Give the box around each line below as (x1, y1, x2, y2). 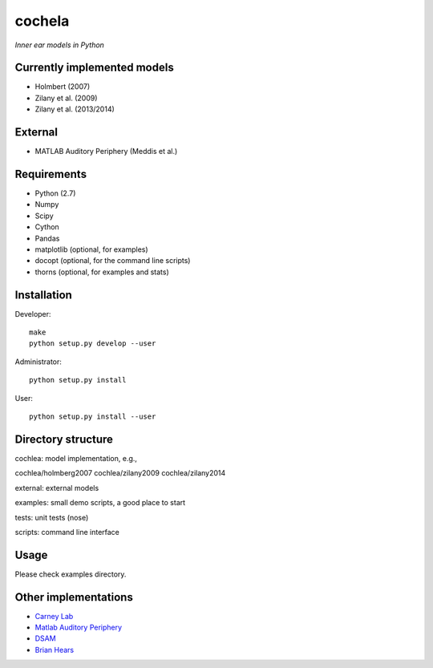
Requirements (14, 167, 87, 180)
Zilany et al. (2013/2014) (34, 104, 115, 114)
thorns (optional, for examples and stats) (34, 267, 170, 277)
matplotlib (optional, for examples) (34, 245, 148, 254)
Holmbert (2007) (34, 82, 91, 91)
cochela (14, 12, 70, 30)
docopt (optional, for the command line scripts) (34, 256, 191, 265)
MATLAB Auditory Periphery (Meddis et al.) (34, 147, 178, 156)
